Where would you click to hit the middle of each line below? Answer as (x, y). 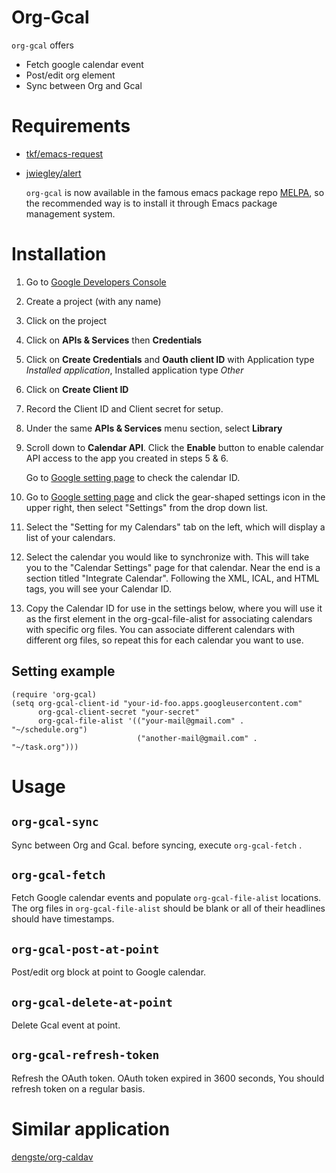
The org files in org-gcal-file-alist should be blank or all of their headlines (168, 908)
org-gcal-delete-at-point (92, 1002)
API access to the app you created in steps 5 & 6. (127, 458)
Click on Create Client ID (77, 389)
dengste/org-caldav (52, 1157)
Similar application (91, 1129)
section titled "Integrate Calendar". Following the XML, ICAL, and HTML (172, 578)
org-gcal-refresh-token (85, 1055)
